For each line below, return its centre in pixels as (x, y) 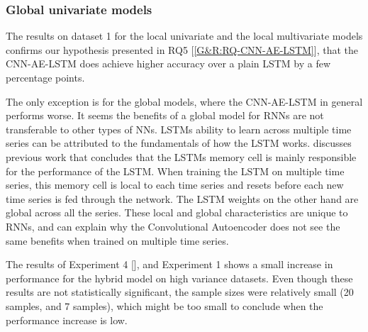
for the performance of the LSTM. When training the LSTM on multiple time (175, 171)
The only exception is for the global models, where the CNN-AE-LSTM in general (184, 101)
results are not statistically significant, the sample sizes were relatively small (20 (180, 292)
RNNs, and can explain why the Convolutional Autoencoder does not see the (173, 226)
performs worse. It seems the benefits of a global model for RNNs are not (165, 115)
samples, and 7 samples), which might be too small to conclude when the (165, 305)
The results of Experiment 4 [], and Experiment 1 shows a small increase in (169, 264)
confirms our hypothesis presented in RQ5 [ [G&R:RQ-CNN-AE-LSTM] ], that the (182, 49)
